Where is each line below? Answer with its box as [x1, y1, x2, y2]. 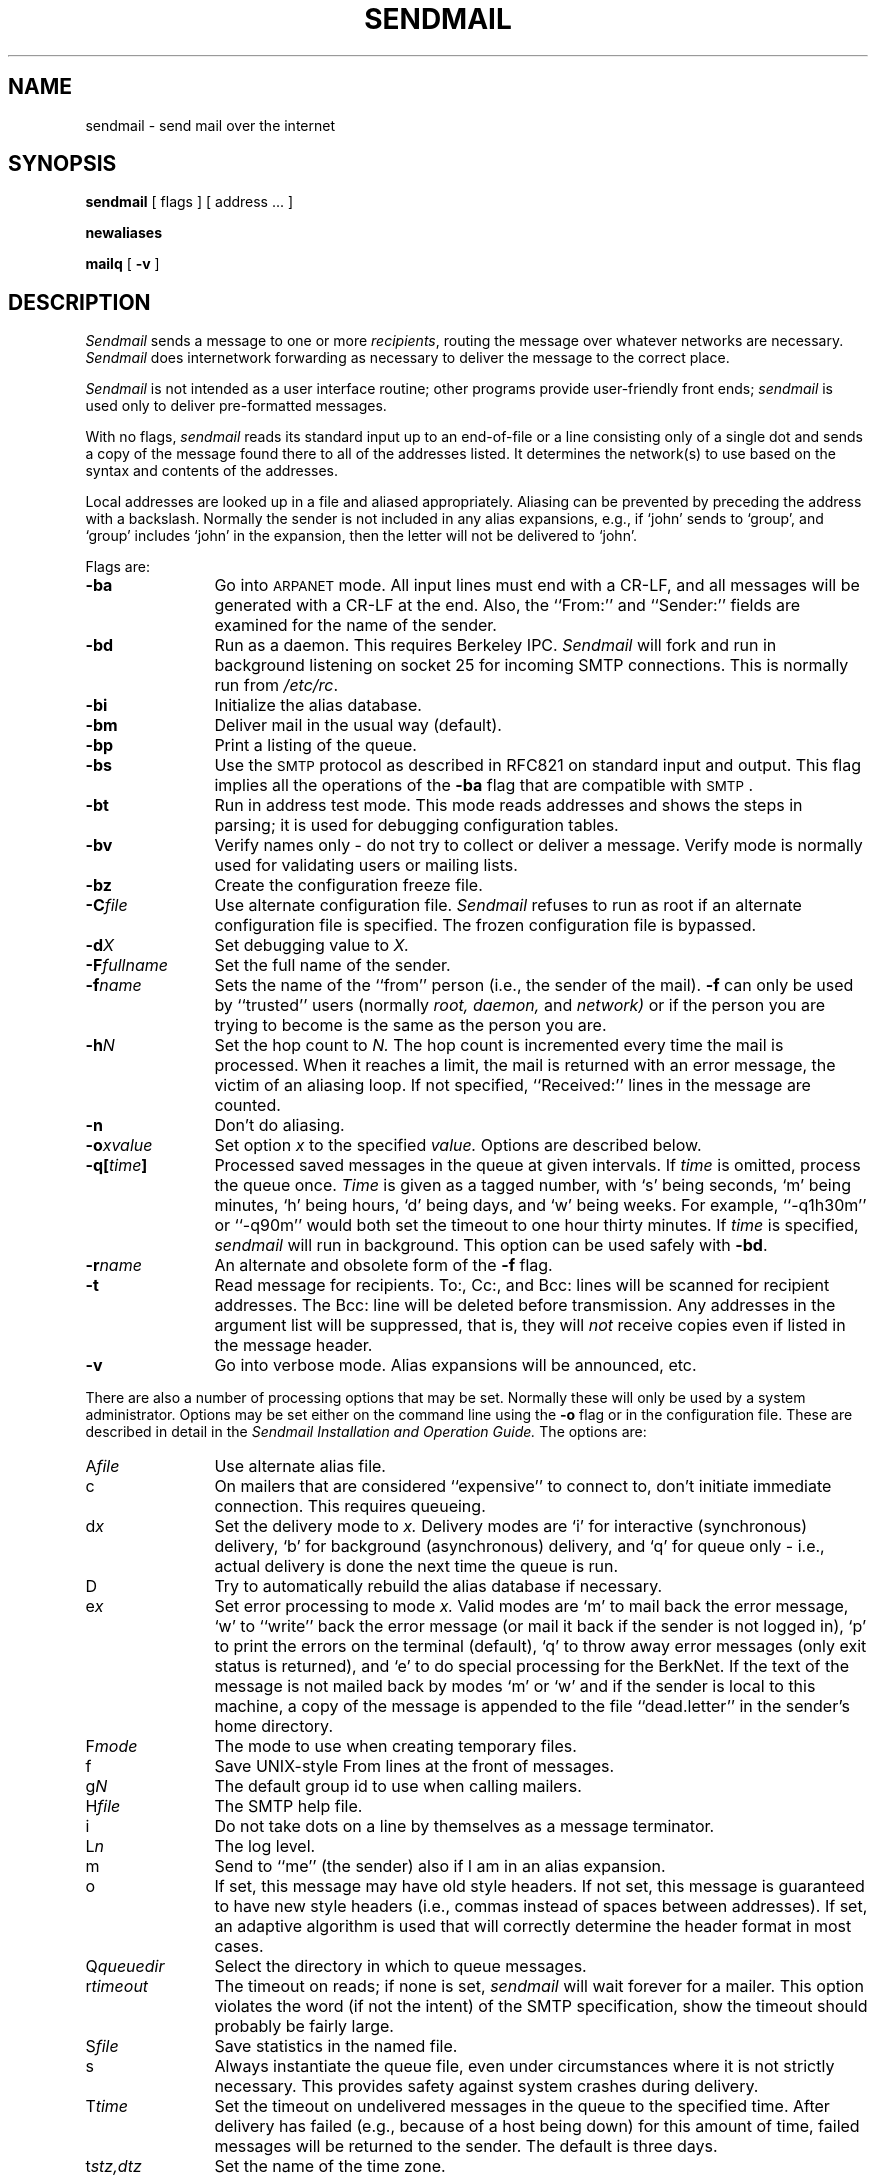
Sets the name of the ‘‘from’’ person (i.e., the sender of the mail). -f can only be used [214, 975, 854, 996]
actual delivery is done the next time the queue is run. [214, 1556, 619, 1577]
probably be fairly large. [214, 2016, 394, 2037]
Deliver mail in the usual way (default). [214, 715, 502, 736]
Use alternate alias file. [214, 1456, 386, 1477]
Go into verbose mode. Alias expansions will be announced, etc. [214, 1355, 697, 1376]
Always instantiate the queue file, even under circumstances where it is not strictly [214, 2056, 835, 2077]
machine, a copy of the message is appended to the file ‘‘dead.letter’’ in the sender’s [214, 1696, 850, 1717]
